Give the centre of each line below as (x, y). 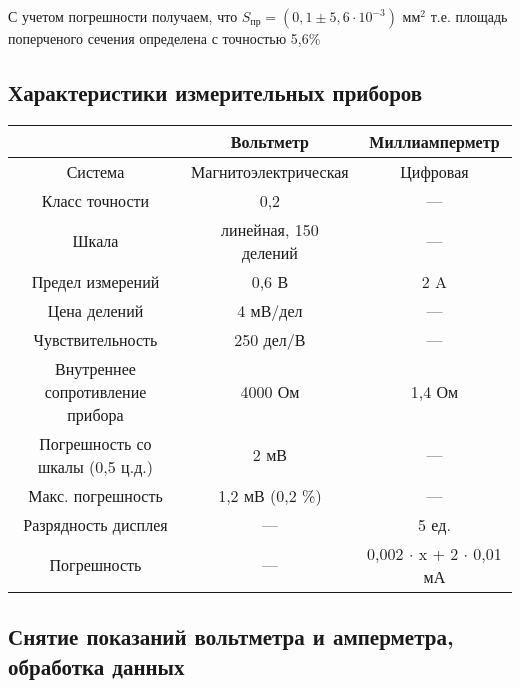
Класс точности (95, 200)
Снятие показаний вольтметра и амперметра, (231, 636)
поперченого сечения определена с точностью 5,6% (164, 38)
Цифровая (434, 171)
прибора (95, 414)
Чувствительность (95, 339)
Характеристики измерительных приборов (215, 91)
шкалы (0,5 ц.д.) (95, 466)
